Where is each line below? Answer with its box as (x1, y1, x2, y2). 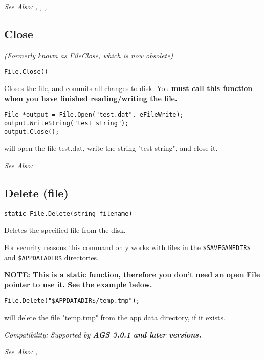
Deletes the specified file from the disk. (4, 224, 126, 235)
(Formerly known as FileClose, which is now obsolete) (4, 50, 173, 60)
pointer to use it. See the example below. (4, 279, 152, 289)
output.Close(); (4, 128, 59, 136)
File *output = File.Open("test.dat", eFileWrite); (4, 111, 184, 119)
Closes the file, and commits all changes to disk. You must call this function (4, 83, 253, 94)
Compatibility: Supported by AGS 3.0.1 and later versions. (4, 329, 202, 340)
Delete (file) (4, 185, 69, 200)
